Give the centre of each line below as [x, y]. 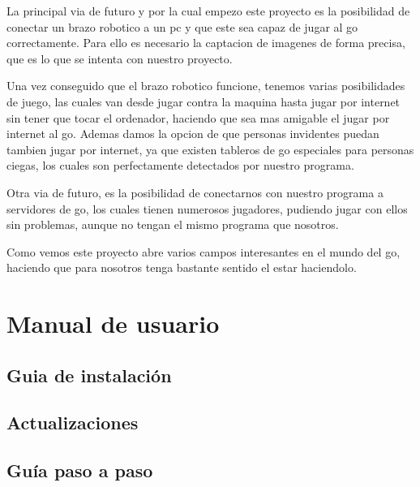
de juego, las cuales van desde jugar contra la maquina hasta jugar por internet [204, 101]
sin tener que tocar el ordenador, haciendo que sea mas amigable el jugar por [198, 117]
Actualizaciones [73, 422]
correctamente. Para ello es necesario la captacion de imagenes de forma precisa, [206, 43]
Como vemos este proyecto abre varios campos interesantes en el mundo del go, [204, 251]
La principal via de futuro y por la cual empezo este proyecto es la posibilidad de [208, 11]
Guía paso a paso [80, 470]
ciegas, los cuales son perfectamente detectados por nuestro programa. [180, 165]
